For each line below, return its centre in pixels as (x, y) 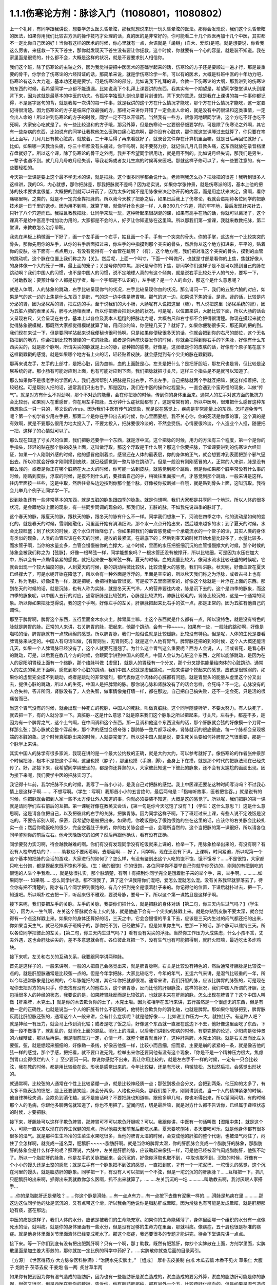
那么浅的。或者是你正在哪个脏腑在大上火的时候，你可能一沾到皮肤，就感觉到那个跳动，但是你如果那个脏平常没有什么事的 (137, 469)
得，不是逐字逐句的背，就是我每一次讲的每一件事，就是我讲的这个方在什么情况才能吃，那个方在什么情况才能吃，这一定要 (137, 103)
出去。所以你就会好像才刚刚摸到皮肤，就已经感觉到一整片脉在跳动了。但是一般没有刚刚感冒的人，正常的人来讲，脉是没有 (137, 462)
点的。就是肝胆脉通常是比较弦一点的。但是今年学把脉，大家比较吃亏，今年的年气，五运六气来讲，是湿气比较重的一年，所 (137, 973)
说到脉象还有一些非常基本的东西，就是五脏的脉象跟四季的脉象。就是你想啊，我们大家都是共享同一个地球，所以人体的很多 (137, 500)
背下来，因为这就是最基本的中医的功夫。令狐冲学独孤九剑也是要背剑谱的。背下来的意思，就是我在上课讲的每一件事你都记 (137, 96)
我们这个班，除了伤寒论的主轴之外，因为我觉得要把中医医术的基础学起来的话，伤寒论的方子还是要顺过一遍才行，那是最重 (137, 67)
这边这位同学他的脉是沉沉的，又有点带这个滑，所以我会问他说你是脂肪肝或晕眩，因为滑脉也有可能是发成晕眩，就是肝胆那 (137, 1203)
